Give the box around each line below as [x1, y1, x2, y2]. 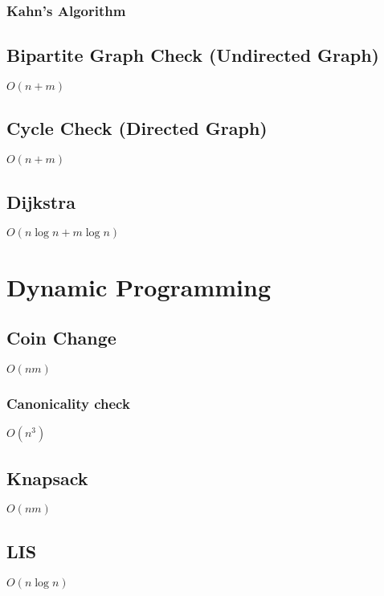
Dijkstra [6, 189, 76, 214]
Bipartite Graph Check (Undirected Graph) [6, 43, 379, 67]
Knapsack [6, 465, 88, 490]
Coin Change [6, 325, 116, 350]
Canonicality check [6, 393, 130, 413]
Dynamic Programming [6, 270, 272, 303]
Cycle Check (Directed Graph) [6, 116, 268, 141]
